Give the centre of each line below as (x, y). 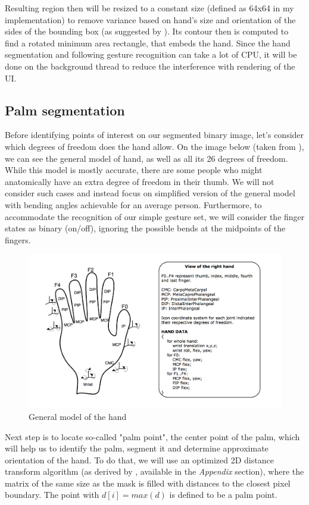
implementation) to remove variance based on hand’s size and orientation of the (150, 19)
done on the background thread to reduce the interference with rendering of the (150, 66)
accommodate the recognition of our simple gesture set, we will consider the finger (155, 216)
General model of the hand (78, 416)
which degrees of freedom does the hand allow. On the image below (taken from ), (154, 146)
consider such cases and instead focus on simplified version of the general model (150, 193)
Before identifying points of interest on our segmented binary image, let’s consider (154, 135)
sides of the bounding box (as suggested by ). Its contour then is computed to (147, 31)
